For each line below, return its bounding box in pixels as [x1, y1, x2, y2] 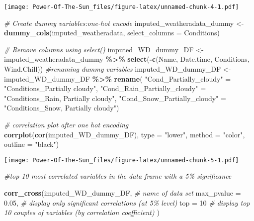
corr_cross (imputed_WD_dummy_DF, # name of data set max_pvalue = [4, 188, 241, 198]
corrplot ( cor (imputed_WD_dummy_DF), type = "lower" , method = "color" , [4, 129, 245, 139]
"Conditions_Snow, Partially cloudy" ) [4, 103, 119, 113]
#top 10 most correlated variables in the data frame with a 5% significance [4, 171, 232, 181]
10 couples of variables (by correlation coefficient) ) [4, 207, 160, 218]
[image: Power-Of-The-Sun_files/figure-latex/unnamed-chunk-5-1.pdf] [4, 156, 239, 164]
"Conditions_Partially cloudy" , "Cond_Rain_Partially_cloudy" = [4, 83, 206, 94]
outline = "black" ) [4, 139, 59, 149]
